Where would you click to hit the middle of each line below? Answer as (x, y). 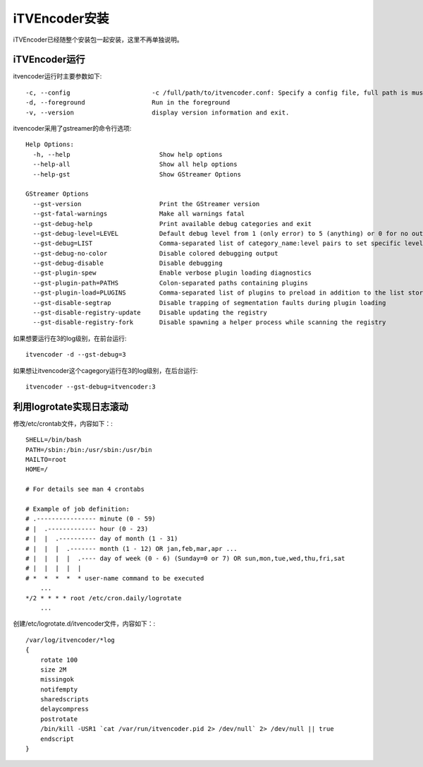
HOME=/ (37, 469)
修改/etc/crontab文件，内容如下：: (63, 423)
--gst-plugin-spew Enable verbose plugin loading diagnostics (172, 273)
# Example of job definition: (78, 509)
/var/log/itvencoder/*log (70, 640)
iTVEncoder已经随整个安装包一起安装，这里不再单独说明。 (98, 40)
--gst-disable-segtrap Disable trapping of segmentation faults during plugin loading (209, 303)
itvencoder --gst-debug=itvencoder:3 (91, 387)
